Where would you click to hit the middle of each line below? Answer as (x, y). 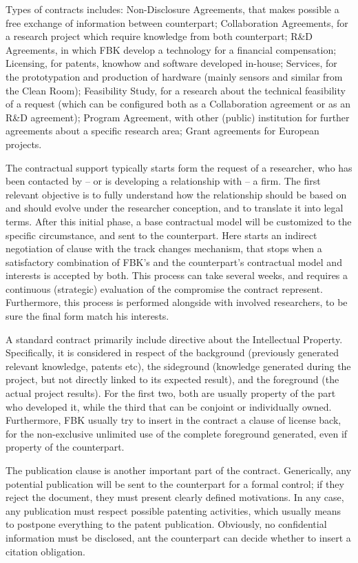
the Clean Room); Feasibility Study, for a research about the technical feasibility (176, 90)
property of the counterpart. (65, 447)
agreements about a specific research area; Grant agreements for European (162, 131)
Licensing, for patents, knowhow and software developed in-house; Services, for (171, 63)
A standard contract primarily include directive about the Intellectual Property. (174, 339)
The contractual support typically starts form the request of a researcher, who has (179, 167)
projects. (24, 144)
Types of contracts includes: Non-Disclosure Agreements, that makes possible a (172, 9)
